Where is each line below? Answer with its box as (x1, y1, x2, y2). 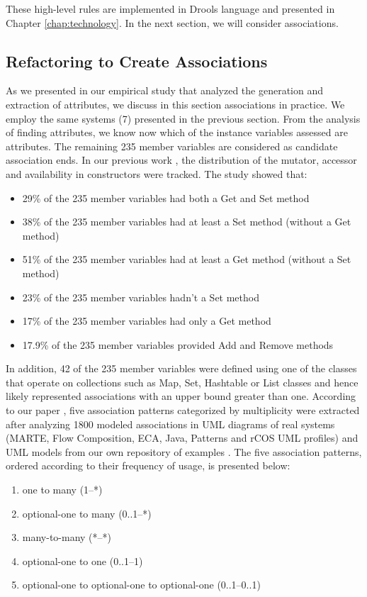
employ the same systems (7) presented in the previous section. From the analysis (6, 111, 361, 125)
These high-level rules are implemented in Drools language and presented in (6, 1, 335, 16)
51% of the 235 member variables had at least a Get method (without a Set (22, 252, 351, 267)
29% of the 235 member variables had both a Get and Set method (22, 190, 310, 205)
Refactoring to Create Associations (6, 50, 268, 72)
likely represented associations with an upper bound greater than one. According (6, 389, 356, 403)
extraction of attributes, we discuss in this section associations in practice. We (6, 96, 345, 111)
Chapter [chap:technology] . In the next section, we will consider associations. (6, 15, 339, 30)
